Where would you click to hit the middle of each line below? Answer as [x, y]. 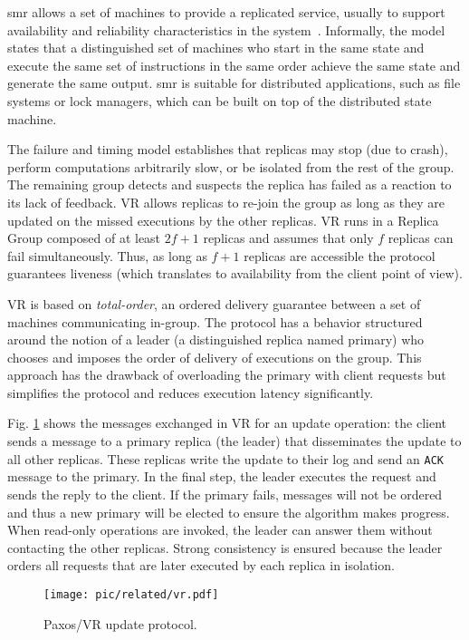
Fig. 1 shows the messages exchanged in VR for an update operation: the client [227, 423]
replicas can [421, 238]
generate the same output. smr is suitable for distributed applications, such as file [234, 83]
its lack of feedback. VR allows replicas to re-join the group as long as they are [226, 202]
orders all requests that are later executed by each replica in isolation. [201, 565]
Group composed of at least [84, 238]
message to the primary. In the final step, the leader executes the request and [222, 476]
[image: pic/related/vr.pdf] [131, 594]
